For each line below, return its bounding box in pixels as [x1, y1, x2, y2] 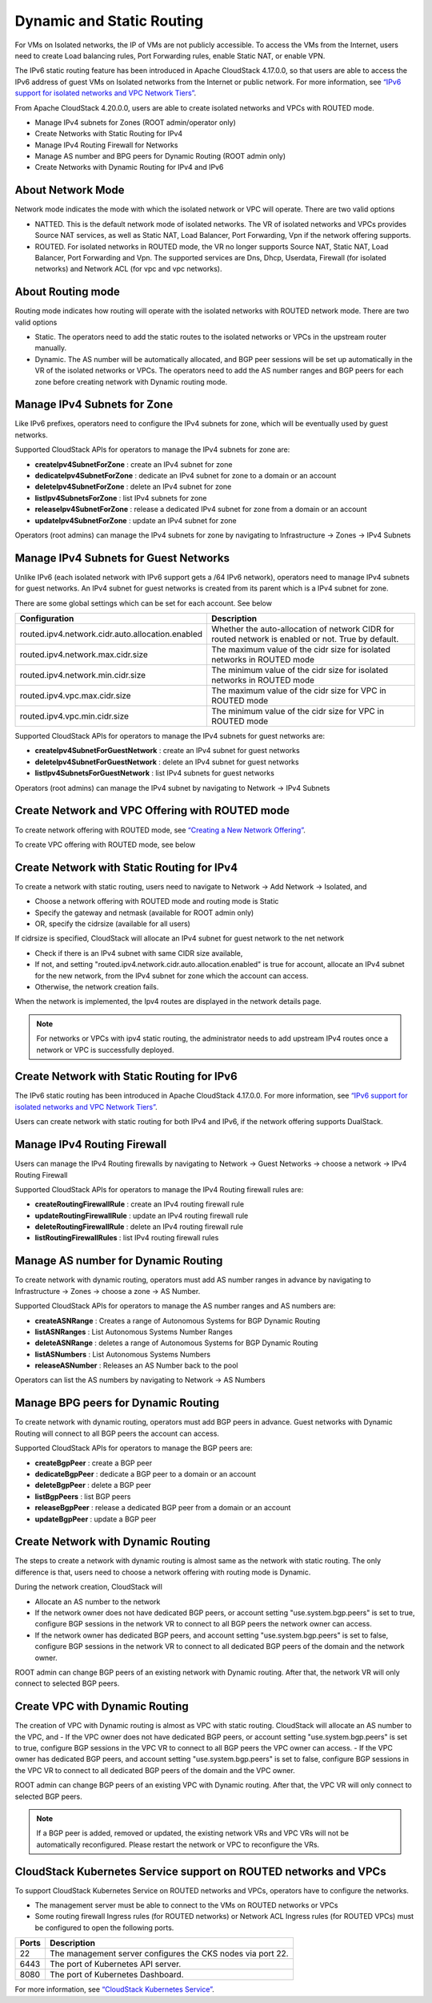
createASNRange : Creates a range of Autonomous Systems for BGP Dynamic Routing [34, 1316, 320, 1325]
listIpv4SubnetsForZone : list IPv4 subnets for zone [34, 493, 207, 502]
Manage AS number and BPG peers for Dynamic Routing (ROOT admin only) [34, 151, 286, 161]
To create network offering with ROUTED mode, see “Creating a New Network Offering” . [14, 825, 306, 835]
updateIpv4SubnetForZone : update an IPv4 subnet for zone [34, 515, 237, 525]
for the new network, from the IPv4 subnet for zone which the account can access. [34, 970, 309, 981]
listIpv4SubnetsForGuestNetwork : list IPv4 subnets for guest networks [34, 768, 275, 778]
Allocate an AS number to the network [34, 1597, 161, 1606]
